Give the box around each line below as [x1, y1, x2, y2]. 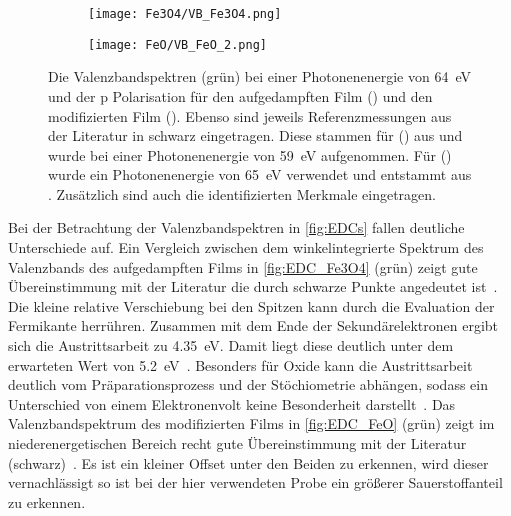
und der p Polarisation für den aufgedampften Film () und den [48, 85, 433, 106]
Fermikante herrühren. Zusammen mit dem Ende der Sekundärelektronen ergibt [8, 315, 499, 336]
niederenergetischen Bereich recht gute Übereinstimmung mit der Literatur [8, 433, 467, 453]
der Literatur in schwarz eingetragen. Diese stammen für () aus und [48, 125, 463, 146]
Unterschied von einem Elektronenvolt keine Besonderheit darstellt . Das [8, 393, 456, 414]
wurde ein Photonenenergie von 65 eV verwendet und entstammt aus [48, 164, 472, 185]
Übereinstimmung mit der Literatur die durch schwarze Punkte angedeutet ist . [8, 276, 498, 297]
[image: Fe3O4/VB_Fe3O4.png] [88, 7, 282, 21]
